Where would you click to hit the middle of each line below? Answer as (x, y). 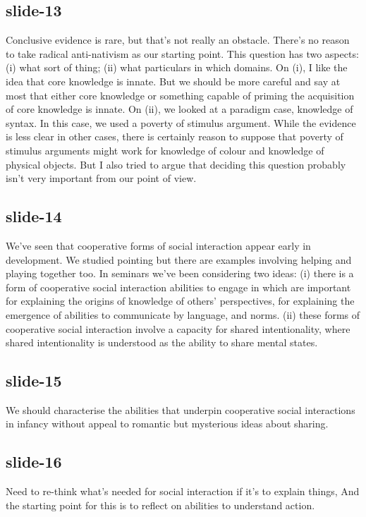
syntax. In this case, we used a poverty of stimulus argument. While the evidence (181, 122)
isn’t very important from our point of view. (101, 178)
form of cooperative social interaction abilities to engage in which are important (178, 287)
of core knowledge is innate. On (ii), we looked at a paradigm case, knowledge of (179, 109)
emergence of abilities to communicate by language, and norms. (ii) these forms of (183, 314)
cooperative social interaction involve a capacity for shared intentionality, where (178, 328)
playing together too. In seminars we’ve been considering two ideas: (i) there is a (180, 273)
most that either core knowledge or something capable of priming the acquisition (180, 95)
